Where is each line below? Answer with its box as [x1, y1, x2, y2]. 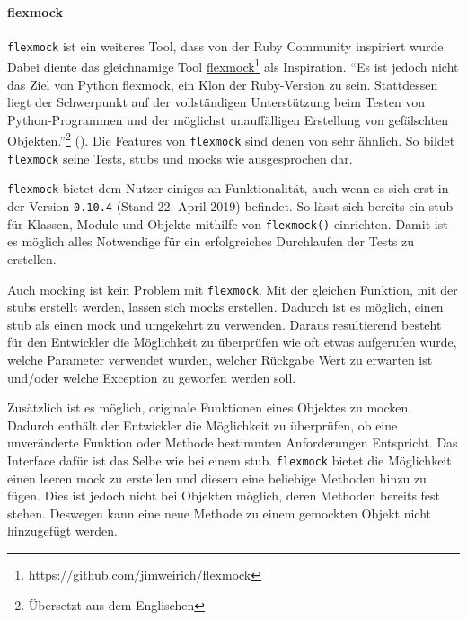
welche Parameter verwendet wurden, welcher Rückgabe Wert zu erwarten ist [7, 350, 433, 369]
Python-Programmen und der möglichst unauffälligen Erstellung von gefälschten [7, 110, 449, 128]
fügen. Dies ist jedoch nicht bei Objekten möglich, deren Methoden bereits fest [7, 486, 441, 505]
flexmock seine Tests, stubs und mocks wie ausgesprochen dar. [7, 148, 353, 167]
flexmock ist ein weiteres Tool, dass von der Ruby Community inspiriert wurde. [7, 36, 447, 55]
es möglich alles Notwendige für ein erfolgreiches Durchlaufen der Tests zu [7, 232, 415, 251]
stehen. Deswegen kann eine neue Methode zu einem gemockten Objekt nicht [7, 503, 432, 522]
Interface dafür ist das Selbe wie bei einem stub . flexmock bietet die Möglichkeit [7, 451, 452, 470]
